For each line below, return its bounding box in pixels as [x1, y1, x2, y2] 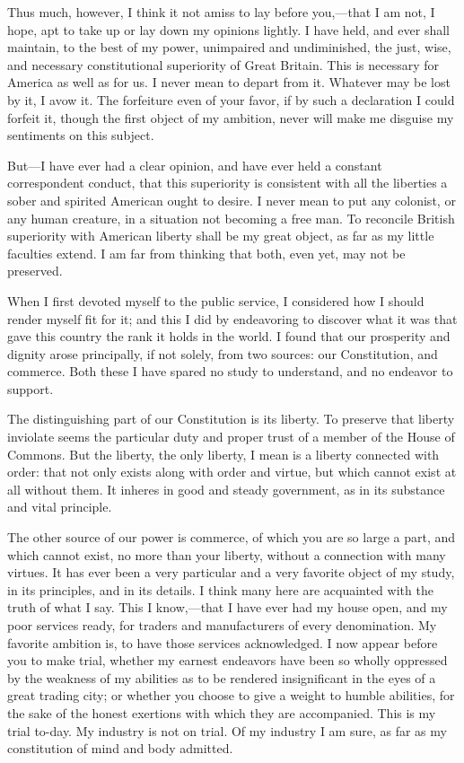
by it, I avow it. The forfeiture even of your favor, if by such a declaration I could [7, 90, 455, 109]
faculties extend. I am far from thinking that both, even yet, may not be [7, 243, 406, 262]
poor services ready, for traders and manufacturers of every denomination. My [7, 616, 437, 634]
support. [7, 379, 54, 398]
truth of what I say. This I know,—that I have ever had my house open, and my [7, 598, 448, 617]
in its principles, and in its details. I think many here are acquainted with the [7, 580, 433, 599]
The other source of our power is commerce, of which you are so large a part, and [7, 528, 456, 547]
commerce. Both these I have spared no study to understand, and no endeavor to [7, 362, 453, 381]
